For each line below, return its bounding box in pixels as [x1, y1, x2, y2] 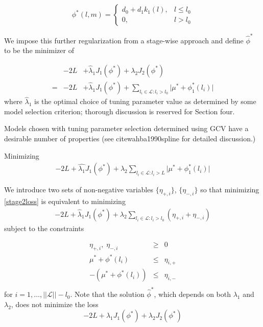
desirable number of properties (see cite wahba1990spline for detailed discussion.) [4, 133, 256, 143]
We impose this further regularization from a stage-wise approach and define [4, 35, 244, 45]
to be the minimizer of [4, 45, 74, 56]
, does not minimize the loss [11, 298, 99, 309]
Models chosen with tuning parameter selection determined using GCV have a [4, 123, 249, 134]
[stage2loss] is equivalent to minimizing [4, 195, 126, 206]
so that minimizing [200, 184, 259, 195]
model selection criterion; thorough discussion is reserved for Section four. [4, 106, 235, 116]
